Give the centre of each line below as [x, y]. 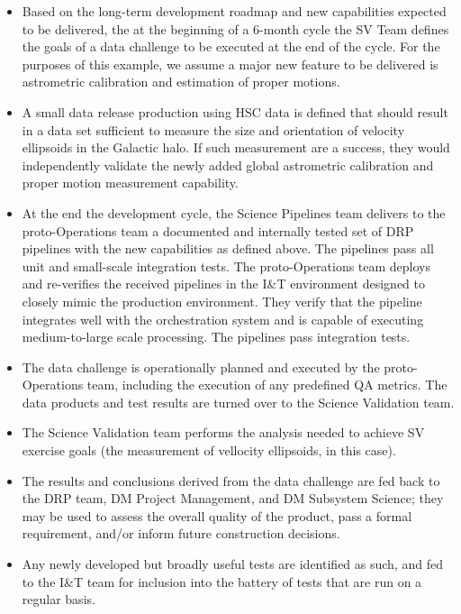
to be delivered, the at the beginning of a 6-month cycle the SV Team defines [235, 28]
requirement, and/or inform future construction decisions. [181, 533]
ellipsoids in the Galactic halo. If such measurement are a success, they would [236, 147]
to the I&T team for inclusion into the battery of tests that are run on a [222, 581]
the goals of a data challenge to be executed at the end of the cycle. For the [231, 46]
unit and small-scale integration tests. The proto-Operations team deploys [226, 266]
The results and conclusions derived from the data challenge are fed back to [231, 480]
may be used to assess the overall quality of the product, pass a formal [217, 515]
